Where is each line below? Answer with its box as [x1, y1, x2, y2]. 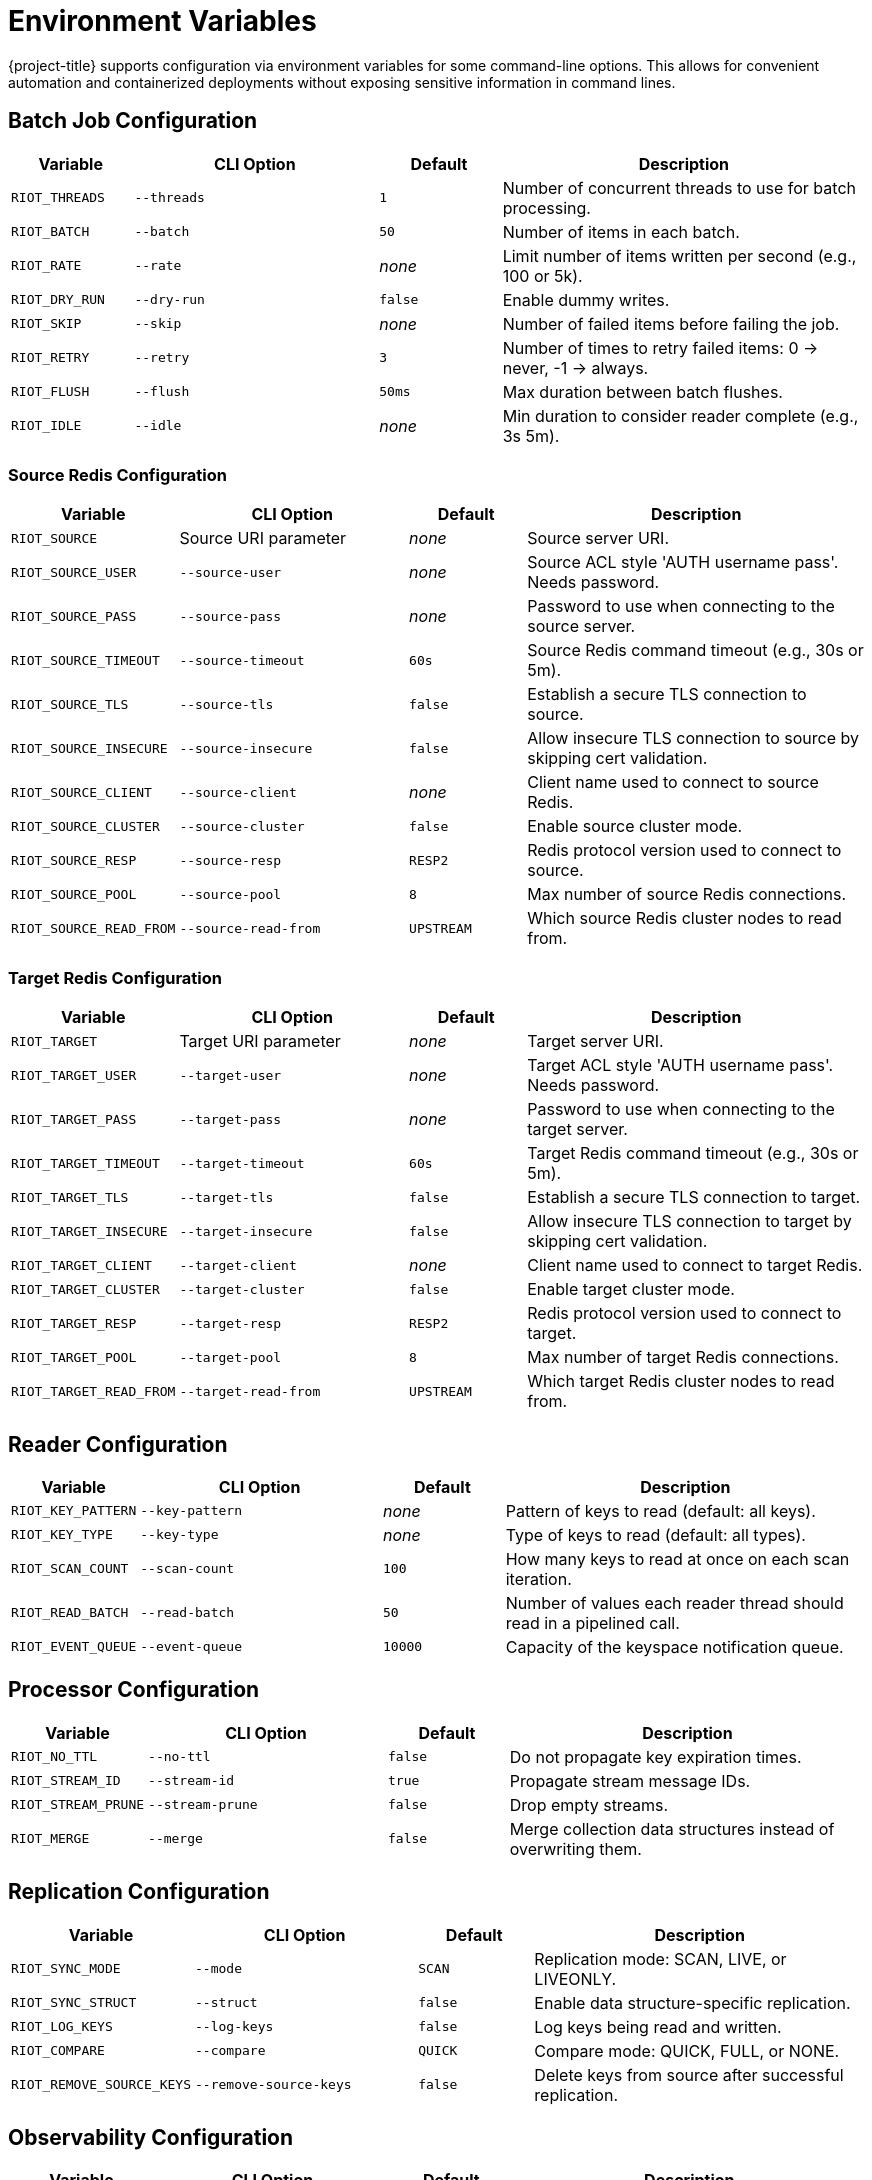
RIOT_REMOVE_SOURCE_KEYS [11, 2077, 192, 2093]
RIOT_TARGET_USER [11, 1067, 137, 1083]
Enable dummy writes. [502, 289, 670, 310]
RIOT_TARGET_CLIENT [11, 1257, 152, 1273]
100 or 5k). [502, 265, 583, 286]
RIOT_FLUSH [11, 384, 90, 400]
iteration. [505, 1568, 572, 1589]
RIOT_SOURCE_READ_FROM [11, 920, 176, 936]
